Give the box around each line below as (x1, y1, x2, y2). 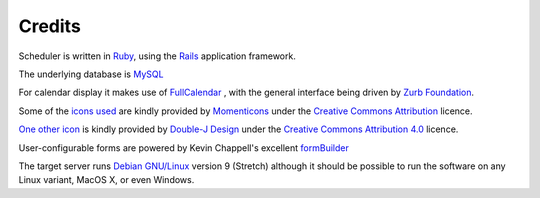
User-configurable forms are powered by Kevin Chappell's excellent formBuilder (18, 141, 349, 154)
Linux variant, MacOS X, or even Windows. (18, 174, 195, 186)
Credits (18, 15, 82, 37)
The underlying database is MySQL (18, 68, 164, 80)
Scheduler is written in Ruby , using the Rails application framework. (18, 50, 297, 62)
